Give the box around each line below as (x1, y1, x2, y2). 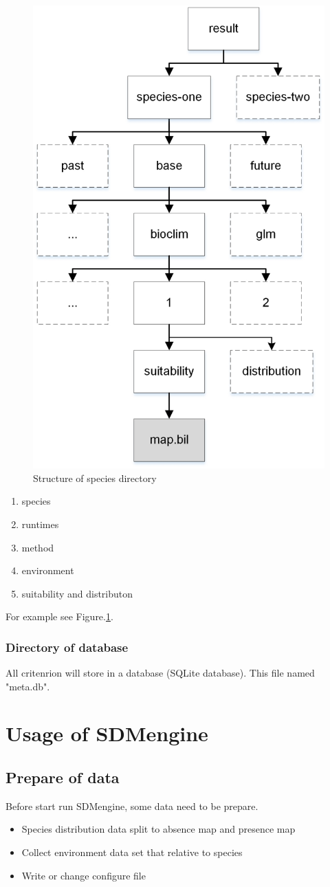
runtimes (21, 516, 59, 531)
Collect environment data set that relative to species (21, 845, 243, 859)
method (21, 540, 54, 554)
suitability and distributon (21, 586, 133, 600)
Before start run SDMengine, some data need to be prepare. (5, 798, 258, 813)
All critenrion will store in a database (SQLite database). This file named (5, 666, 315, 680)
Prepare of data (5, 767, 120, 788)
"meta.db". (5, 679, 50, 693)
